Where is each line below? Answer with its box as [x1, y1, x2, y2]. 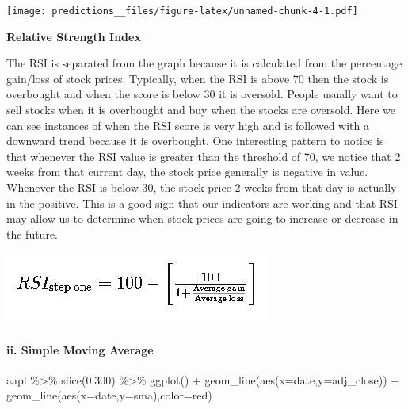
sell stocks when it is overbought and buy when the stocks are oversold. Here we [6, 101, 396, 118]
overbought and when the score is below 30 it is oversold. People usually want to [6, 86, 398, 102]
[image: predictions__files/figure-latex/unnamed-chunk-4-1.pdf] [6, 6, 358, 17]
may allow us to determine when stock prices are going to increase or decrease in [6, 210, 398, 227]
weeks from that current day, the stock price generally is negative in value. [6, 163, 368, 180]
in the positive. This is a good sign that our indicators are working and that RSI [6, 194, 398, 211]
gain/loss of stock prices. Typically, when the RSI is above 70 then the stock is [6, 70, 389, 86]
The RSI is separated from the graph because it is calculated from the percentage [6, 55, 402, 71]
